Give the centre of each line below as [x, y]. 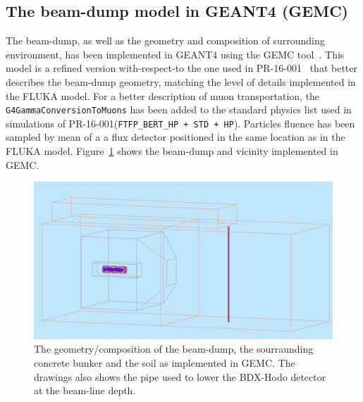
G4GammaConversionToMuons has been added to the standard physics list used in [179, 109]
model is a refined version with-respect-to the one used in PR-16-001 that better [181, 68]
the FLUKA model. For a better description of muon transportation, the [163, 95]
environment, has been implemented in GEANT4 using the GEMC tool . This [175, 54]
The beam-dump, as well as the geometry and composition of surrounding [165, 40]
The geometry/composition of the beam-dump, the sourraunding [174, 349]
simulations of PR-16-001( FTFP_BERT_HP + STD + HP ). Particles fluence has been [180, 123]
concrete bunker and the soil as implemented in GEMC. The [165, 363]
